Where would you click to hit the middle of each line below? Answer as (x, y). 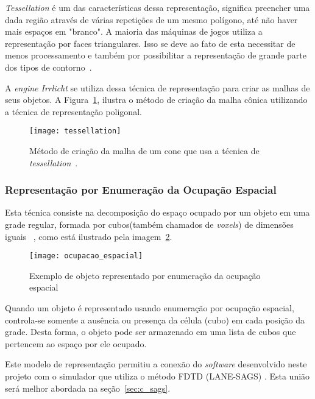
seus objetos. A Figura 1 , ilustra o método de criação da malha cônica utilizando (156, 100)
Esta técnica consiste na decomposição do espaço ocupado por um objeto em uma (157, 212)
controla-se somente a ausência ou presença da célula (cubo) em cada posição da (155, 320)
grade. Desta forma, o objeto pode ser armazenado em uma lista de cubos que (150, 332)
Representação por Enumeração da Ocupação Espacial (141, 190)
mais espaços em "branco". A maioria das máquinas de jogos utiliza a (134, 31)
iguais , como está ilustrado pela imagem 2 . (89, 236)
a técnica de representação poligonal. (73, 111)
